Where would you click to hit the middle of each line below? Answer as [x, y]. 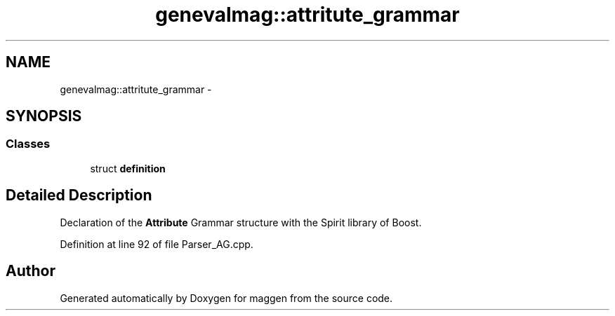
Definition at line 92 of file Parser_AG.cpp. [157, 244]
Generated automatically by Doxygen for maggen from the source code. [226, 298]
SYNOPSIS [44, 116]
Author [31, 271]
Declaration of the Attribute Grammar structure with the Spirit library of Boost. [241, 222]
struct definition [128, 168]
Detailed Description [79, 195]
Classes [28, 144]
